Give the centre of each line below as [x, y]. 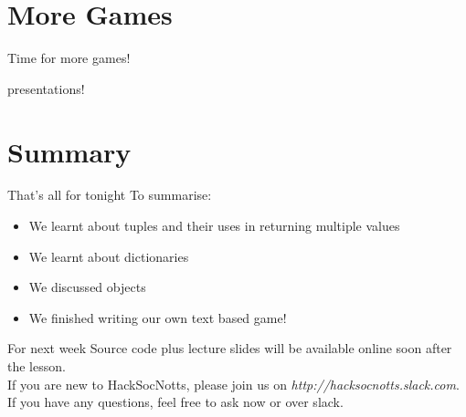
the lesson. [37, 366]
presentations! [46, 88]
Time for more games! [69, 58]
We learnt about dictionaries [109, 256]
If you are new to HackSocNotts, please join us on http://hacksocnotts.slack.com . [233, 384]
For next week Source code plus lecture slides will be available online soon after [230, 348]
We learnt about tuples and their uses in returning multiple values [214, 226]
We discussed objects [87, 287]
